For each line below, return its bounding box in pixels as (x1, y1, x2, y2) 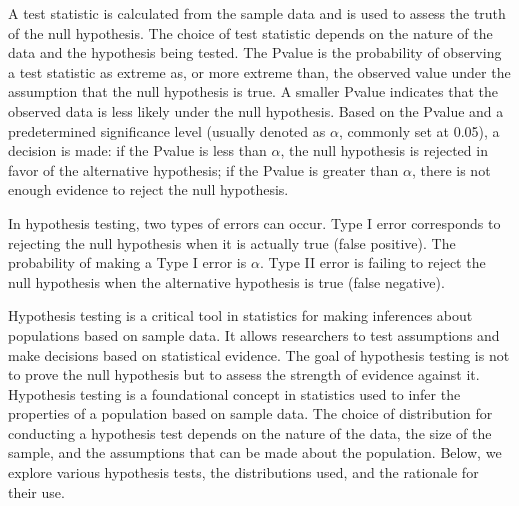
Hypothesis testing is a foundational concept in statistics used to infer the (8, 383, 461, 404)
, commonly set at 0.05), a (338, 120, 500, 141)
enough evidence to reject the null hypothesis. (8, 179, 289, 200)
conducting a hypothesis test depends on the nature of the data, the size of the (8, 422, 492, 443)
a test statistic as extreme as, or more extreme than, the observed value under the (8, 61, 511, 82)
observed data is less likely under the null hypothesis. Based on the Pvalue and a (8, 100, 504, 121)
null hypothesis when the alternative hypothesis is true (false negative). (8, 271, 445, 292)
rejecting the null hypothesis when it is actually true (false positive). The (8, 232, 456, 253)
